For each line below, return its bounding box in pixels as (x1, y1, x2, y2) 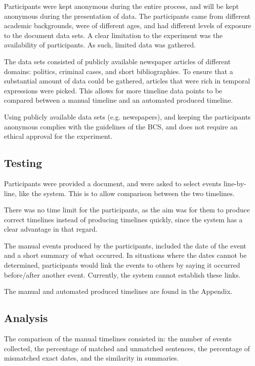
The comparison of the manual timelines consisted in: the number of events (4, 333, 232, 344)
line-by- (223, 178, 247, 188)
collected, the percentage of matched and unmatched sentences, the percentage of (4, 343, 250, 353)
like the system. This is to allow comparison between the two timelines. (19, 188, 235, 198)
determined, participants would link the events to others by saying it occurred (4, 260, 240, 270)
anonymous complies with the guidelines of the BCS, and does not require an (4, 121, 238, 131)
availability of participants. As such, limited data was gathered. (4, 40, 196, 50)
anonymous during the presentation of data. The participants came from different (4, 10, 251, 21)
